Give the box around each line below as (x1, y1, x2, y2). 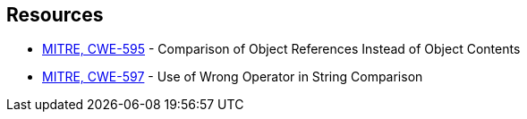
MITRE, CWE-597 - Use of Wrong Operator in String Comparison (42, 69, 423, 85)
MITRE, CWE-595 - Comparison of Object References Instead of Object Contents (42, 41, 521, 57)
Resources (6, 4, 104, 26)
